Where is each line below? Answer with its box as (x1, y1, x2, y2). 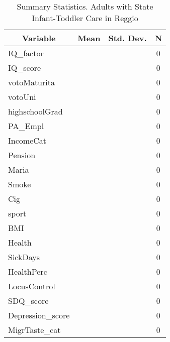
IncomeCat (8, 135, 46, 146)
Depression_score (8, 309, 70, 321)
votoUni (8, 91, 36, 102)
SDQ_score (8, 295, 49, 306)
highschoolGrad (8, 105, 63, 117)
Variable (22, 32, 56, 44)
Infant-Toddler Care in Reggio (32, 12, 138, 24)
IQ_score (8, 62, 41, 73)
